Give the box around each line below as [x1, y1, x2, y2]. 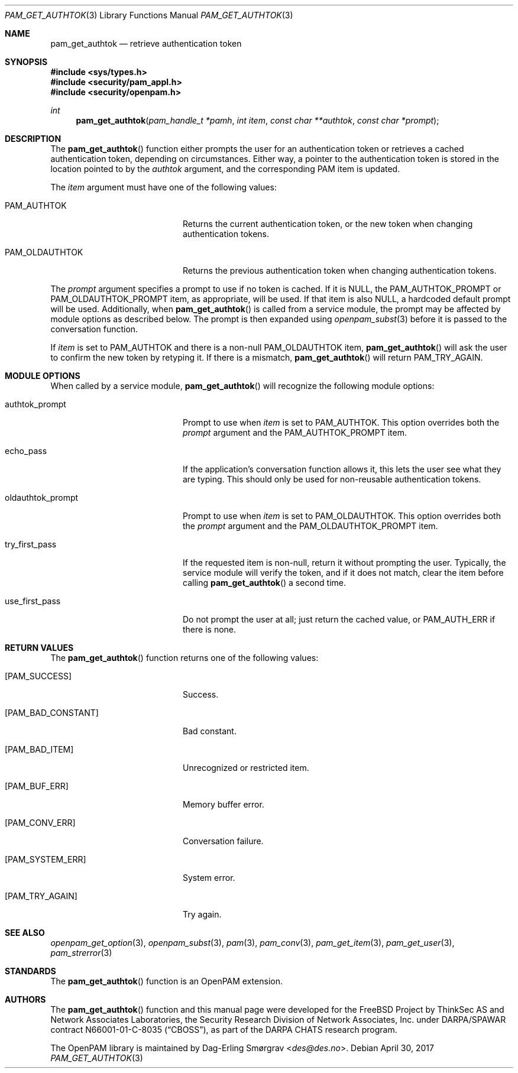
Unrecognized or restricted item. [183, 763, 309, 773]
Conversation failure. [183, 836, 264, 846]
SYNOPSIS [5, 57, 48, 67]
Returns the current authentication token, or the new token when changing [183, 219, 473, 229]
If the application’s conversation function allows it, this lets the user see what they [183, 464, 501, 474]
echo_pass [5, 446, 47, 456]
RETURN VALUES [5, 643, 74, 653]
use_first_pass [5, 596, 61, 606]
